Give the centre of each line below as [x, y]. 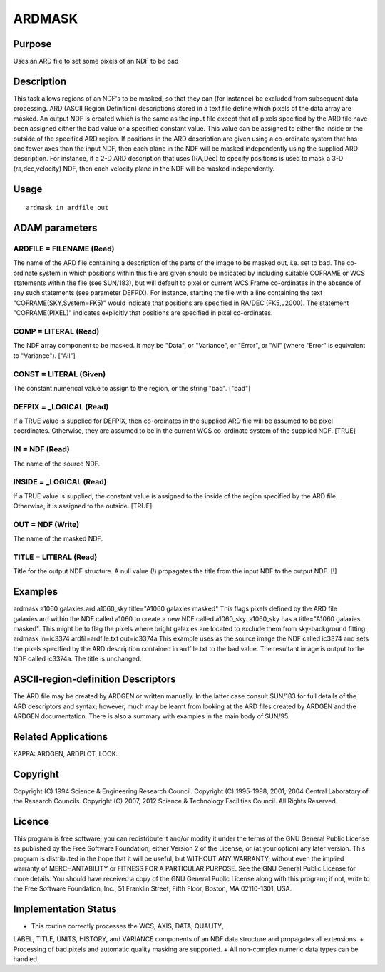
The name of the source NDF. [57, 464]
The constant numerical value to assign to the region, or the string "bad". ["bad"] [132, 388]
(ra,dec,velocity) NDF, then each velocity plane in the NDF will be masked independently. [144, 169]
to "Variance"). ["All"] [45, 355]
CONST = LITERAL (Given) [60, 374]
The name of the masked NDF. [58, 538]
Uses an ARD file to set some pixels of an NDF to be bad [96, 61]
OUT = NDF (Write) [46, 524]
